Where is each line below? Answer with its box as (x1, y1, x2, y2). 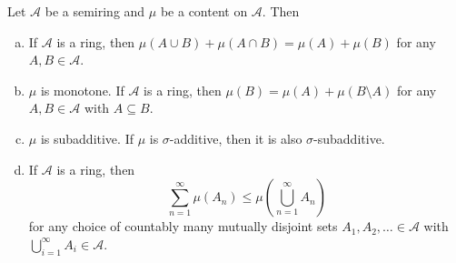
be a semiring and (45, 2, 145, 20)
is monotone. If (40, 80, 124, 99)
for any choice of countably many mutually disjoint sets (28, 217, 338, 236)
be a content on (160, 2, 248, 20)
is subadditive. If (40, 128, 134, 147)
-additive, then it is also (169, 128, 302, 147)
